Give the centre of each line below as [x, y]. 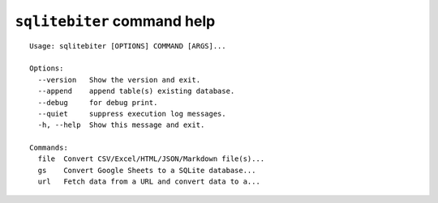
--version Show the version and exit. [119, 80]
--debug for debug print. [98, 102]
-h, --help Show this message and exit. [121, 125]
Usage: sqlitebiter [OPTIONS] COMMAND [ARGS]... [128, 46]
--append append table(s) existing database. [136, 91]
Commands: [49, 148]
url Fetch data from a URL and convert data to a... [149, 182]
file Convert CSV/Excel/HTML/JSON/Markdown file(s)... [151, 159]
